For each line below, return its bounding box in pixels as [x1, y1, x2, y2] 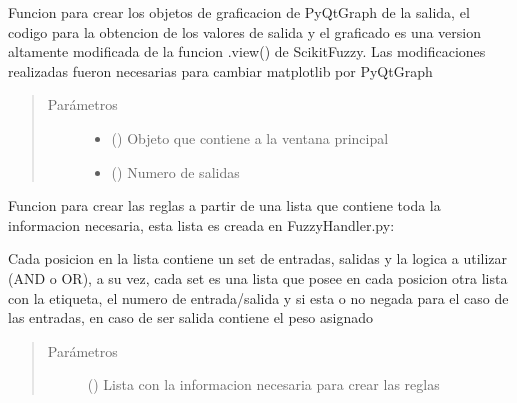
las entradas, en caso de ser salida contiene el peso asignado [8, 307, 373, 328]
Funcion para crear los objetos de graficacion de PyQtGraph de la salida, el [8, 2, 470, 22]
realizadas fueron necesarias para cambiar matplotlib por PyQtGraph [8, 60, 433, 81]
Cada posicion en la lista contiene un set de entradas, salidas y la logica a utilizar [8, 248, 508, 269]
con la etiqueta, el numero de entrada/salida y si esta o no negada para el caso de [8, 287, 509, 308]
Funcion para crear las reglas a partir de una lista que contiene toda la [8, 195, 441, 216]
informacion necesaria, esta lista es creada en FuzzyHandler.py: [8, 214, 395, 235]
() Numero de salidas [111, 161, 240, 182]
